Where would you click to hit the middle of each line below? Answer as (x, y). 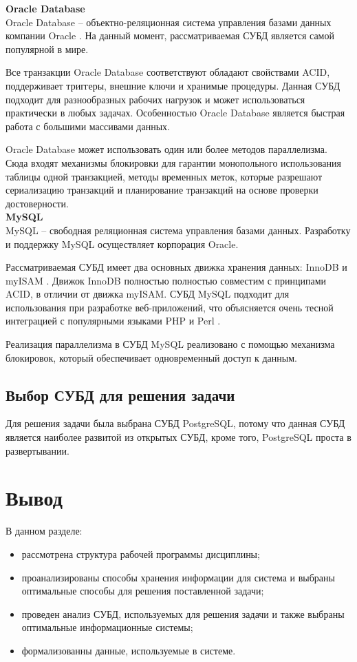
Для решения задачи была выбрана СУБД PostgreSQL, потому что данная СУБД (175, 423)
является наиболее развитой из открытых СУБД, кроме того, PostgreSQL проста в (178, 437)
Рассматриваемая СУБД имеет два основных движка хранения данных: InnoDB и (176, 267)
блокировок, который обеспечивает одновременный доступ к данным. (151, 357)
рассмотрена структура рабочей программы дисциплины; (141, 554)
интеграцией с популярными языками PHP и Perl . (113, 321)
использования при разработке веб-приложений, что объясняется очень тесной (170, 307)
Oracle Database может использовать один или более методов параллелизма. (166, 149)
